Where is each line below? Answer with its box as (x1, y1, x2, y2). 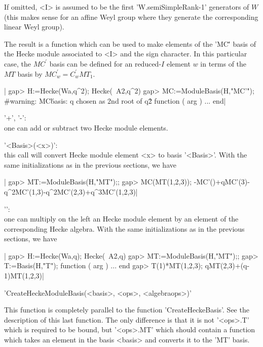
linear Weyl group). (4, 21, 64, 32)
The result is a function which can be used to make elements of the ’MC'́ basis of (4, 38, 256, 49)
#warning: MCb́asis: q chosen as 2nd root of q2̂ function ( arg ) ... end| (4, 95, 226, 106)
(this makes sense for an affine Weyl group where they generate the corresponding (4, 11, 258, 22)
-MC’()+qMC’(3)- (194, 176, 250, 187)
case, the (4, 58, 31, 69)
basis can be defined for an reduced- (49, 58, 162, 69)
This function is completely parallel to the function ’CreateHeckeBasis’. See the (4, 304, 249, 315)
